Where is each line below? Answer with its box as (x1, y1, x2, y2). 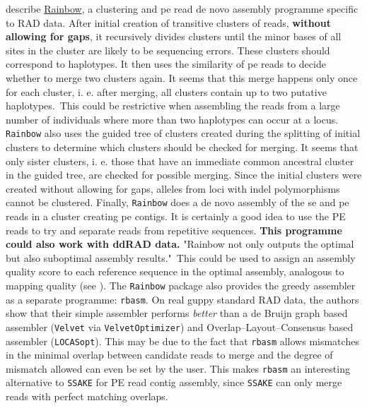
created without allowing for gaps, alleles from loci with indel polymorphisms (6, 181, 340, 196)
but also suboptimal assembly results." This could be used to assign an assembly (6, 250, 356, 265)
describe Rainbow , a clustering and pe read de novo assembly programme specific (6, 1, 359, 16)
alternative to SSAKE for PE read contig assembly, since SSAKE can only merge (6, 375, 342, 390)
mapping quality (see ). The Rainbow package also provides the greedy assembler (6, 278, 356, 292)
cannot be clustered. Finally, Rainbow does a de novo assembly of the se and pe (6, 195, 349, 210)
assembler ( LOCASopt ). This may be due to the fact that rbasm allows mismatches (6, 333, 359, 348)
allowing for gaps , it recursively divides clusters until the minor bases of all (6, 29, 342, 44)
